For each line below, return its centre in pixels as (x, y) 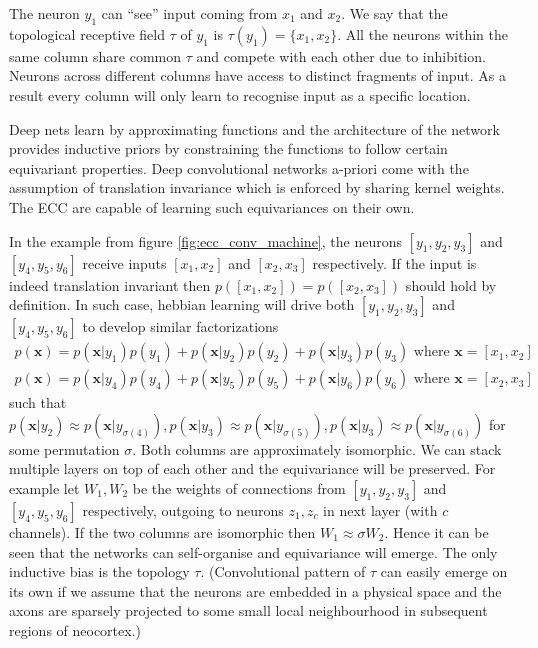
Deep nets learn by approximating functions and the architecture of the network (254, 128)
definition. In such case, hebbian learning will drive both (182, 304)
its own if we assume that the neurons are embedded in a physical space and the (255, 590)
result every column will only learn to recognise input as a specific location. (240, 94)
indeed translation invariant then (110, 284)
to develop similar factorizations (180, 326)
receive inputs (124, 262)
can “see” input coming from (189, 13)
